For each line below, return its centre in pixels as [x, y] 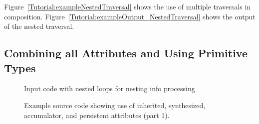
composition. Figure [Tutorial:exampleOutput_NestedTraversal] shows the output [130, 16]
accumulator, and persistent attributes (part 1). [97, 115]
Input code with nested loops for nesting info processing [110, 88]
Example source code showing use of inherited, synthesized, [115, 105]
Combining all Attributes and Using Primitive [126, 53]
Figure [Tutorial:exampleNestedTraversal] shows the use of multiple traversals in [128, 6]
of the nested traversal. [39, 26]
